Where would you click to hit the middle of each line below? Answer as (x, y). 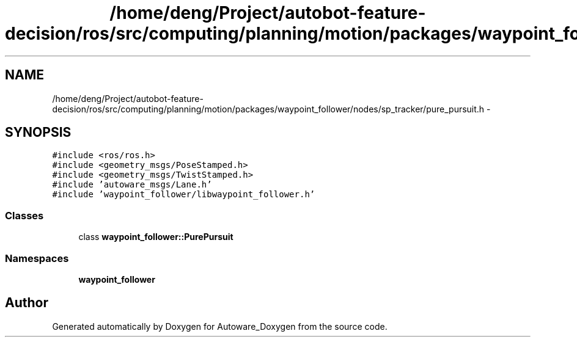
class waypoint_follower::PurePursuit (156, 237)
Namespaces (37, 258)
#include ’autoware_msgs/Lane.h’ (132, 185)
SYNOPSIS (38, 133)
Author (27, 303)
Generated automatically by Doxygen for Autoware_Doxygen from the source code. (220, 326)
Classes (24, 215)
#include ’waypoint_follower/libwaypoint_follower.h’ (184, 195)
